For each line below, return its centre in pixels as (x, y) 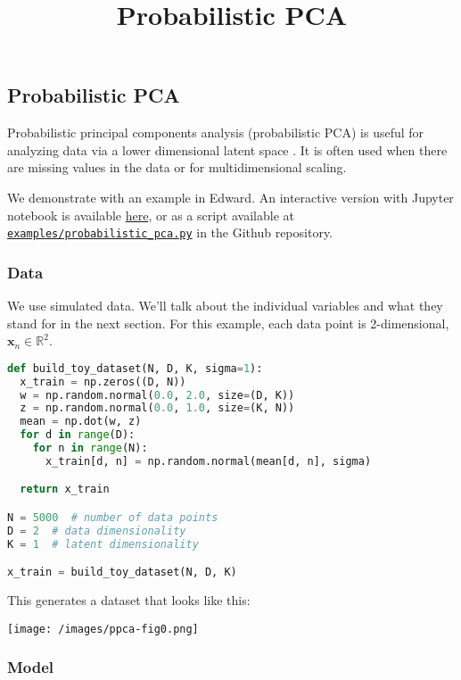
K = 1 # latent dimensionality (103, 544)
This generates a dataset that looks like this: (129, 600)
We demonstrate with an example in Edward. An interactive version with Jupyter (230, 197)
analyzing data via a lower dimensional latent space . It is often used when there (227, 149)
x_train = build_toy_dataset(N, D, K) (122, 572)
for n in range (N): (90, 448)
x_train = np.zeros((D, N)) (103, 381)
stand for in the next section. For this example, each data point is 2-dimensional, (228, 323)
